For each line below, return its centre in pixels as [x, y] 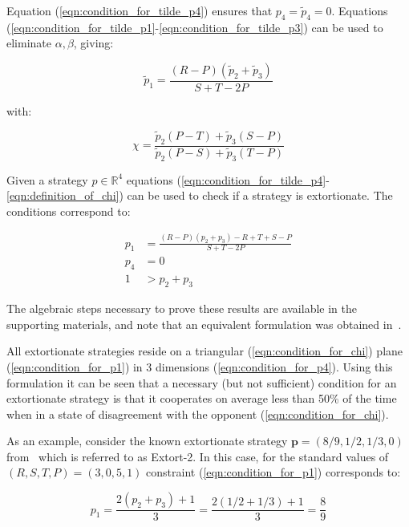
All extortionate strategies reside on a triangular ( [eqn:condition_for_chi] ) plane [205, 351]
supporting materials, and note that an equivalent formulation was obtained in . [204, 324]
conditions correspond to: [69, 211]
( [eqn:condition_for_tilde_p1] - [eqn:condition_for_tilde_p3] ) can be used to [195, 27]
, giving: [93, 43]
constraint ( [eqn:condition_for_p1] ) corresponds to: [273, 472]
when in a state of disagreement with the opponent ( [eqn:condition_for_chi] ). [198, 413]
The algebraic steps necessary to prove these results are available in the [182, 308]
